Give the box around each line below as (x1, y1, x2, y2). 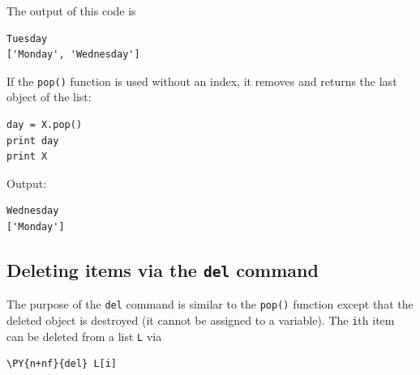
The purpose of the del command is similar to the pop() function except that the (6, 296, 414, 313)
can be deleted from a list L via (6, 327, 162, 344)
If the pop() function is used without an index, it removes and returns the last (6, 72, 397, 89)
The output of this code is (6, 2, 136, 19)
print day (6, 134, 59, 147)
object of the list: (6, 88, 92, 105)
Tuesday (6, 32, 48, 45)
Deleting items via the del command (6, 257, 319, 282)
